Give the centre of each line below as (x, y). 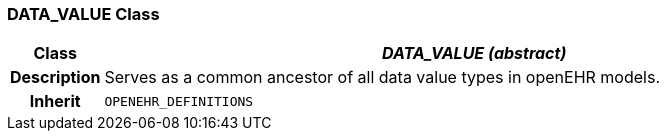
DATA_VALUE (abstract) (474, 53)
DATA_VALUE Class (83, 14)
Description (55, 77)
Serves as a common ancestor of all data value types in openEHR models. (382, 77)
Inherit (55, 101)
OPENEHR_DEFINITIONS (179, 101)
